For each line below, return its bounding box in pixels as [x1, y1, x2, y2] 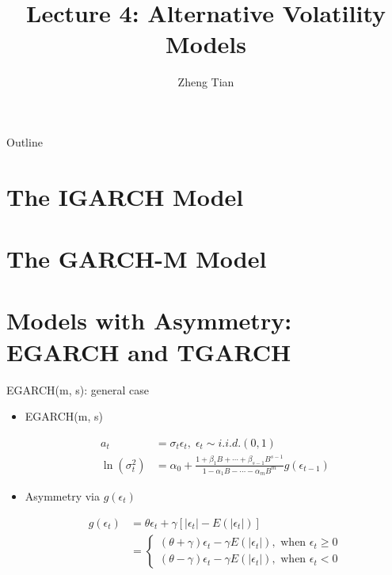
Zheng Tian [177, 74, 234, 90]
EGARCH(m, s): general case [6, 381, 149, 398]
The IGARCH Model [6, 180, 244, 212]
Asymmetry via [25, 487, 101, 504]
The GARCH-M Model [6, 242, 267, 275]
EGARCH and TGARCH [6, 335, 291, 367]
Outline [6, 133, 43, 150]
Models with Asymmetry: [6, 304, 292, 337]
